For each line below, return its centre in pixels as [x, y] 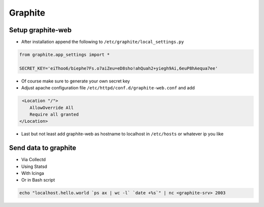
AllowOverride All [52, 108]
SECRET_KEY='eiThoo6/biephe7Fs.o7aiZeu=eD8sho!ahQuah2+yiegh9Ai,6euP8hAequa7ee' [119, 68]
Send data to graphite [43, 148]
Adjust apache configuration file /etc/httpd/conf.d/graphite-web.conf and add [108, 88]
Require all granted [54, 114]
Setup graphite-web [40, 30]
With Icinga [33, 173]
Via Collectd [33, 160]
